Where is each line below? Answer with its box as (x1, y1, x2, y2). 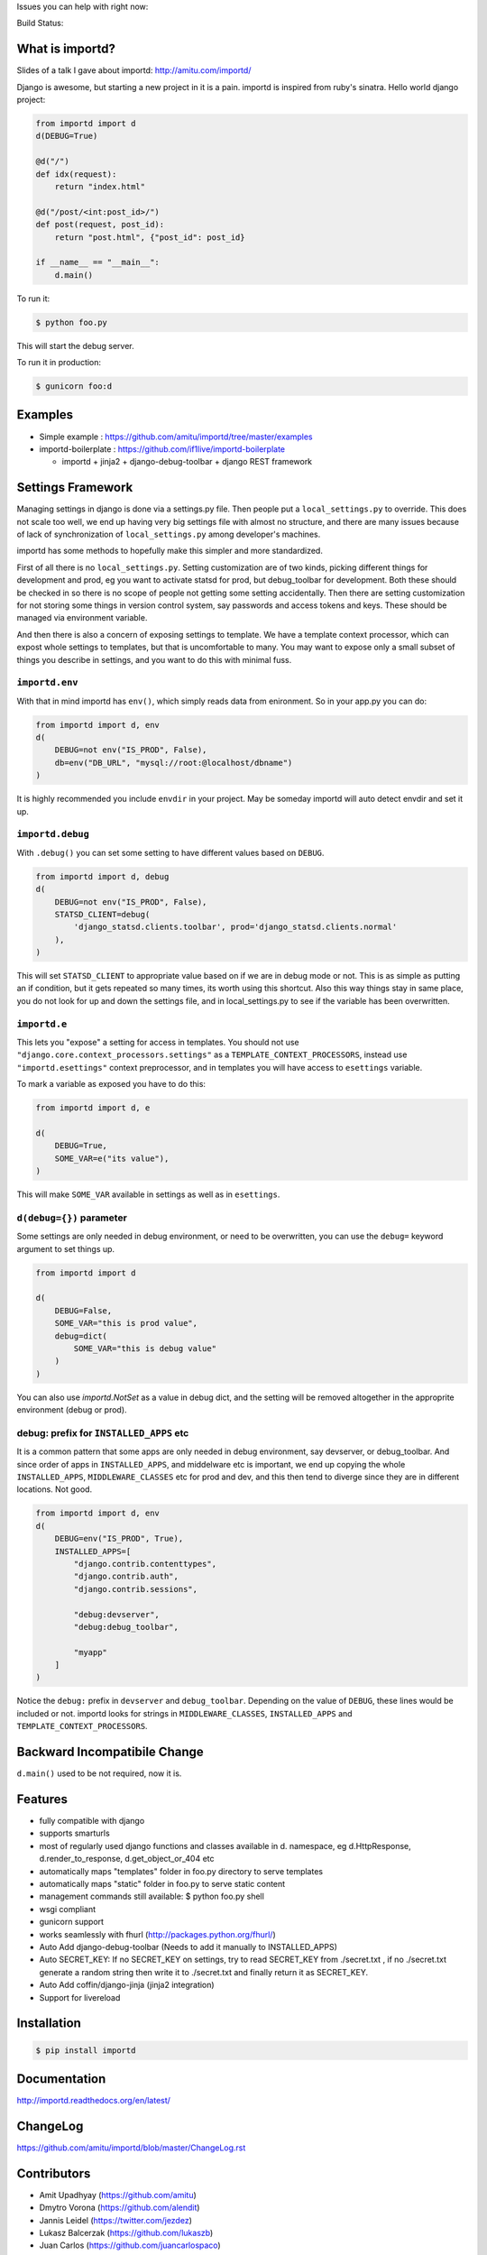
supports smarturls (39, 1827, 110, 1839)
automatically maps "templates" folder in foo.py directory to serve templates (39, 1865, 324, 1876)
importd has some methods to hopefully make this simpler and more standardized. (16, 546, 324, 557)
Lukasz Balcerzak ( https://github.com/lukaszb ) (39, 2228, 214, 2239)
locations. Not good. (16, 1484, 93, 1495)
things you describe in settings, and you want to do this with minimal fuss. (16, 654, 292, 665)
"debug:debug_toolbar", (73, 1622, 179, 1632)
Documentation (16, 2071, 106, 2086)
